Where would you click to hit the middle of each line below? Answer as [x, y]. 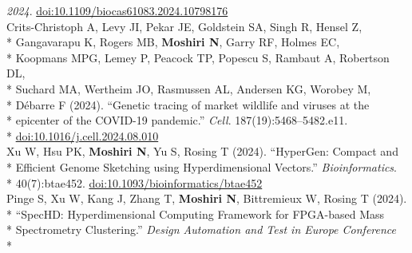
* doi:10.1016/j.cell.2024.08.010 [83, 135]
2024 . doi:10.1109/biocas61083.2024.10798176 [117, 10]
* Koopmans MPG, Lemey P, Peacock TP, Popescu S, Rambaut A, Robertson [198, 57]
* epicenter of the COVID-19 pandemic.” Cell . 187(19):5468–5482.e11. [177, 120]
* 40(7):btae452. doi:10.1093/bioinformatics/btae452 [135, 182]
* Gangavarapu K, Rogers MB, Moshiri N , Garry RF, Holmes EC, [173, 42]
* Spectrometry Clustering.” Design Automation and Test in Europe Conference [201, 229]
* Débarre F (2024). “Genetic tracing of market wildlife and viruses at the [188, 104]
